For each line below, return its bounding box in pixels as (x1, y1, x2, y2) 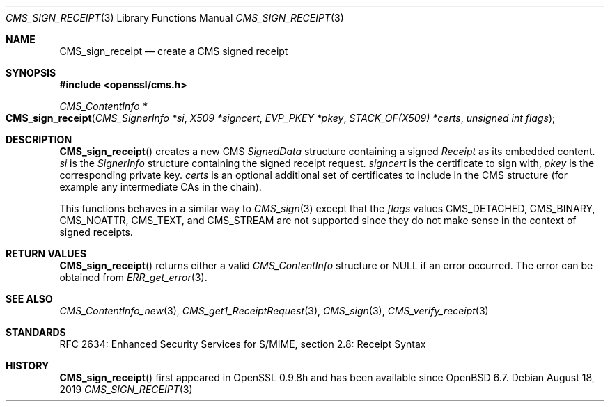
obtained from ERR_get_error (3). (59, 271, 208, 283)
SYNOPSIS (6, 67, 56, 79)
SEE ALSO (6, 293, 53, 305)
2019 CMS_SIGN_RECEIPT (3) (59, 383, 193, 395)
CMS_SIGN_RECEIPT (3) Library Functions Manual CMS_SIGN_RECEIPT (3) (6, 12, 344, 24)
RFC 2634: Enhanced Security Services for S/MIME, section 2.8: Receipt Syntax (59, 338, 426, 350)
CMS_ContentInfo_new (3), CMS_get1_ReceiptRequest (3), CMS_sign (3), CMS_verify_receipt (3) (59, 305, 489, 317)
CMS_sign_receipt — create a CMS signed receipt (59, 45, 288, 57)
